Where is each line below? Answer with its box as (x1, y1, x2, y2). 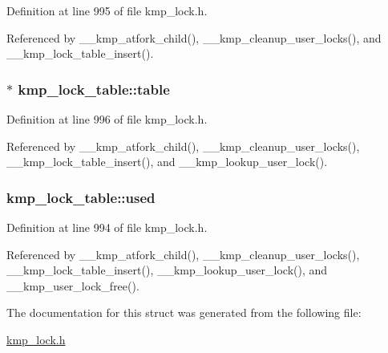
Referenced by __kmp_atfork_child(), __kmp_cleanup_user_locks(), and (6, 29, 382, 46)
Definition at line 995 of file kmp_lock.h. (6, 2, 208, 18)
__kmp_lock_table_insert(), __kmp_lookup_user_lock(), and (6, 262, 328, 278)
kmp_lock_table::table (18, 79, 170, 99)
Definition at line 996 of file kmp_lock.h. (6, 111, 208, 127)
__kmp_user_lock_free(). (6, 277, 139, 294)
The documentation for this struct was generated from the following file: (6, 304, 362, 321)
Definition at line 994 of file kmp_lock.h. (6, 219, 208, 235)
